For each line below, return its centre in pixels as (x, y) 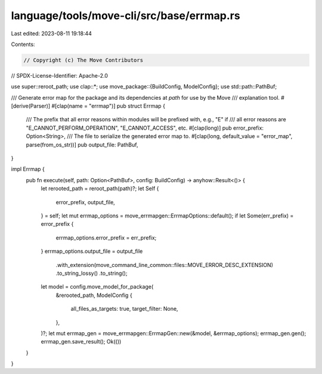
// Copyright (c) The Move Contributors (83, 60)
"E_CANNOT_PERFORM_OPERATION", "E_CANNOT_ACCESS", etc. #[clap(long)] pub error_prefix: (145, 128)
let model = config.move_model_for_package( (97, 287)
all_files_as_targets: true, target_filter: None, (124, 309)
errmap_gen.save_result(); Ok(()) (81, 342)
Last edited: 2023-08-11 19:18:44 (52, 33)
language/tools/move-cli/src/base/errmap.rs (126, 16)
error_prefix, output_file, (86, 202)
